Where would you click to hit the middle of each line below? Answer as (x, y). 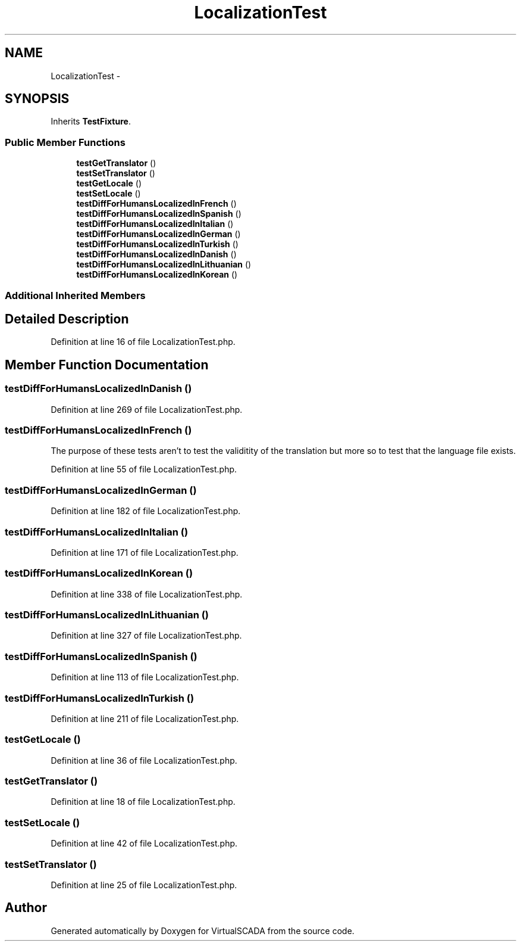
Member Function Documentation (107, 365)
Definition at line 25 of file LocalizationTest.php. (144, 885)
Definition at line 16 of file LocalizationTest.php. (143, 342)
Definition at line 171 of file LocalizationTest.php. (145, 552)
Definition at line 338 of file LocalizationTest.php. (147, 594)
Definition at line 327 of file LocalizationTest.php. (146, 636)
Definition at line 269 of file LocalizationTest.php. (147, 409)
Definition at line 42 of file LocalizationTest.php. (144, 844)
